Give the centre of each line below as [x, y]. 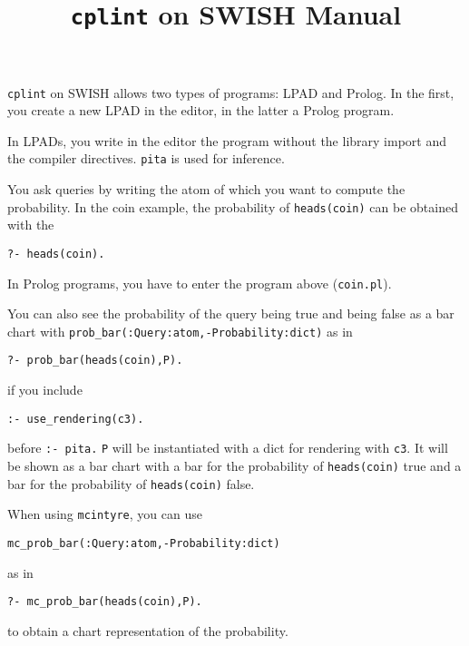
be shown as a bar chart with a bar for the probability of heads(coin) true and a [234, 465]
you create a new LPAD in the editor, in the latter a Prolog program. [201, 110]
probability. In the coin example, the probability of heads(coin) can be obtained [233, 206]
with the [31, 225]
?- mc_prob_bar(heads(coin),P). [105, 602]
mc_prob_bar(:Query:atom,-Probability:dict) [144, 543]
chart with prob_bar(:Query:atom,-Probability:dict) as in [180, 331]
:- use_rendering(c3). [76, 419]
